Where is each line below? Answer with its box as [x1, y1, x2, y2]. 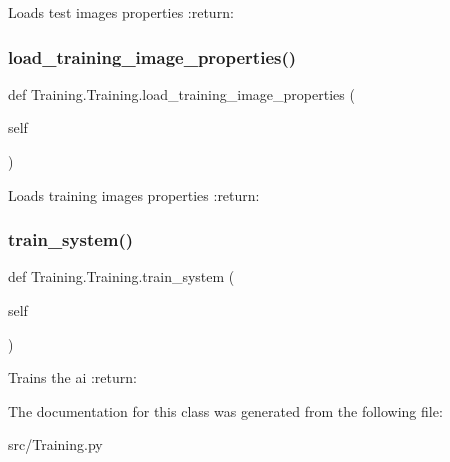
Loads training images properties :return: [8, 184, 260, 205]
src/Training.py [8, 434, 103, 455]
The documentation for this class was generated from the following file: [8, 400, 443, 421]
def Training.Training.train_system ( [8, 266, 235, 287]
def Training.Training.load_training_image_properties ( [8, 83, 355, 104]
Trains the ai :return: [8, 367, 137, 388]
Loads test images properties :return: [8, 2, 234, 22]
